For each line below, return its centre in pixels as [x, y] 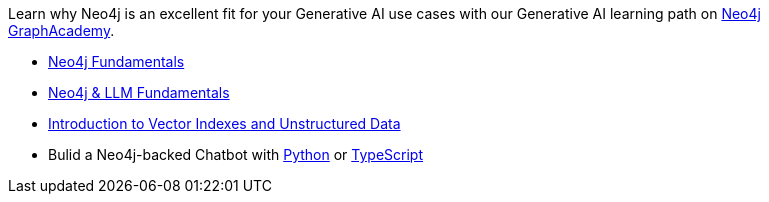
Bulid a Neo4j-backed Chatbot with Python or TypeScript [235, 154]
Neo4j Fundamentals [116, 61]
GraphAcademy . [61, 30]
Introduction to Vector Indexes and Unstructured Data [224, 123]
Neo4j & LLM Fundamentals [139, 92]
